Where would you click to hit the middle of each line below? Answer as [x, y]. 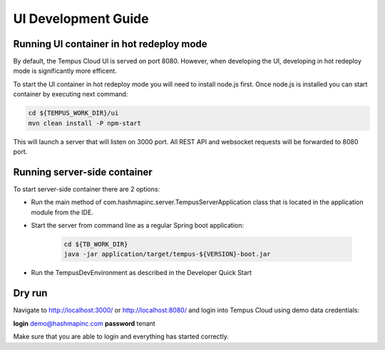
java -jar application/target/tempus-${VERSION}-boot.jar [167, 254]
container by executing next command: [71, 94]
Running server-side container [83, 172]
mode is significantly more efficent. [65, 71]
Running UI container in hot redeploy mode [110, 44]
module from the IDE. [62, 212]
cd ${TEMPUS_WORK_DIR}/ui [73, 113]
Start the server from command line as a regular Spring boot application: [137, 226]
